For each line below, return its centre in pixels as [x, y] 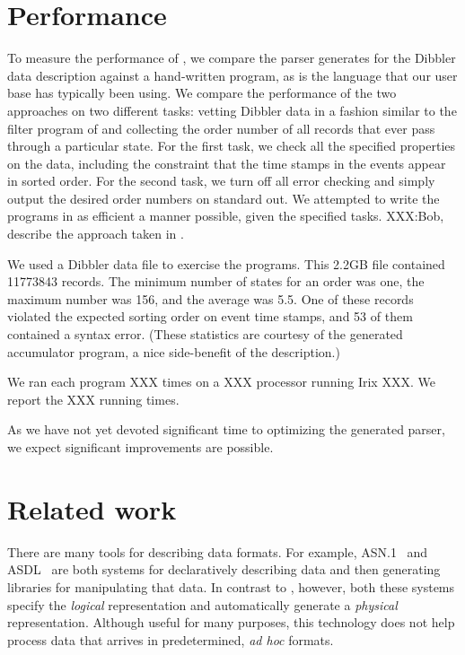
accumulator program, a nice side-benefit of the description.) [174, 351]
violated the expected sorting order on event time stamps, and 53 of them [210, 316]
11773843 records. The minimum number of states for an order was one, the [216, 281]
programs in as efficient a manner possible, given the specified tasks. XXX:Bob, [226, 216]
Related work [92, 508]
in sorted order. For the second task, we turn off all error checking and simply [221, 181]
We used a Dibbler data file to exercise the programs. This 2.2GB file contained [226, 263]
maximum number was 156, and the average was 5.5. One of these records [211, 298]
